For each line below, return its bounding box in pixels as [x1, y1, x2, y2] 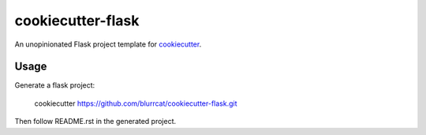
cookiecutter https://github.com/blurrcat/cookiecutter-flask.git [34, 99, 237, 108]
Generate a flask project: [14, 81, 95, 90]
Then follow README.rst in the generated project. [14, 117, 177, 126]
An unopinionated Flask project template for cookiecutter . [14, 39, 202, 49]
